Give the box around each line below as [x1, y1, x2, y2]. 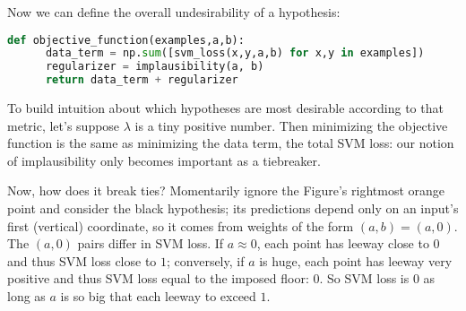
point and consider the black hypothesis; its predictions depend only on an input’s [7, 199, 459, 218]
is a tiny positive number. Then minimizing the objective [134, 116, 448, 134]
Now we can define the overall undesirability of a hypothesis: [7, 3, 341, 21]
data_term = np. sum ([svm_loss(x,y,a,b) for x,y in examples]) [45, 47, 425, 60]
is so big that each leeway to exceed [60, 287, 256, 306]
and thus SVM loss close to [7, 251, 157, 270]
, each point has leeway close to [256, 234, 429, 253]
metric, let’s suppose [7, 116, 120, 134]
